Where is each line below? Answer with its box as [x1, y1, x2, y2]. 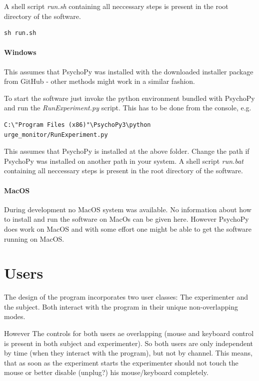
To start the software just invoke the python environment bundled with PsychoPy [4, 92, 255, 103]
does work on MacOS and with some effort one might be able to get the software [4, 223, 251, 234]
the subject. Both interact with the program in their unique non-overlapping [4, 301, 238, 312]
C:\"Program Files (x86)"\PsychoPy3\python [4, 121, 151, 128]
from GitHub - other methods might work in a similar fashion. [4, 76, 195, 86]
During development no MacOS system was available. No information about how [4, 204, 251, 214]
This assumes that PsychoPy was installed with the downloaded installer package [4, 66, 253, 76]
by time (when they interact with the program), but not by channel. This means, [4, 348, 252, 358]
